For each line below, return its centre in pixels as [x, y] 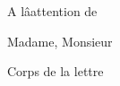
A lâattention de [52, 11]
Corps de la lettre [56, 71]
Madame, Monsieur [60, 41]
